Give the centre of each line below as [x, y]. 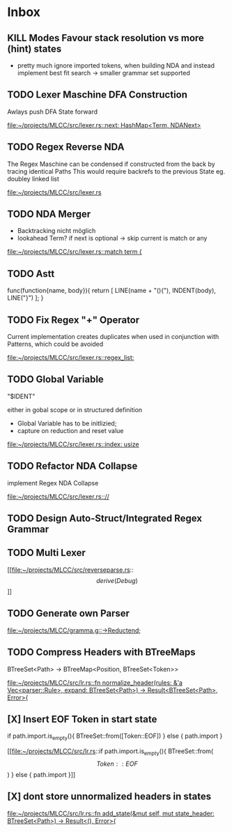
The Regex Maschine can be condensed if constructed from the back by [111, 164]
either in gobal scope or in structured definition [75, 409]
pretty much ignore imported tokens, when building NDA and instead [116, 66]
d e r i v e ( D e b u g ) [117, 580]
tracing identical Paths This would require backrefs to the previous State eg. [116, 171]
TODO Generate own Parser [69, 613]
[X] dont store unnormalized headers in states [109, 797]
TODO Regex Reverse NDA [66, 147]
